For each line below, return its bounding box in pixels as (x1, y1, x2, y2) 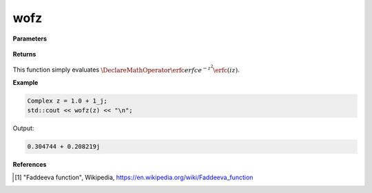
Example (12, 79, 39, 87)
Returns (12, 50, 37, 58)
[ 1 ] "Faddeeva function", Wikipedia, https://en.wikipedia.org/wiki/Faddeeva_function (14, 173, 254, 181)
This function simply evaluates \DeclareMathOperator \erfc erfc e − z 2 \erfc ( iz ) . (12, 64, 240, 74)
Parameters (12, 34, 48, 43)
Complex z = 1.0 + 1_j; (27, 97, 108, 105)
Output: (12, 124, 34, 132)
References (12, 161, 47, 169)
